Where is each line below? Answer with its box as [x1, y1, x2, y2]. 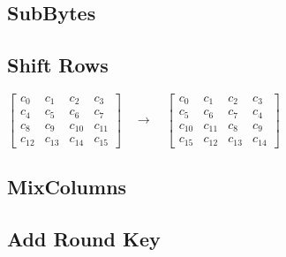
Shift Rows [7, 51, 109, 79]
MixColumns [7, 173, 127, 200]
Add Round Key [7, 225, 161, 253]
